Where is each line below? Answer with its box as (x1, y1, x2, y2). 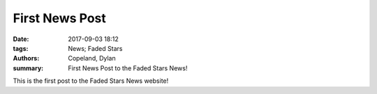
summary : (13, 63, 44, 72)
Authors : (13, 54, 40, 63)
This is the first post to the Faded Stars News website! (13, 77, 169, 85)
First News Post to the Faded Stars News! (68, 63, 188, 72)
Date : (13, 35, 29, 43)
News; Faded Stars (68, 44, 123, 52)
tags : (13, 44, 29, 52)
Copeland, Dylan (68, 54, 116, 63)
